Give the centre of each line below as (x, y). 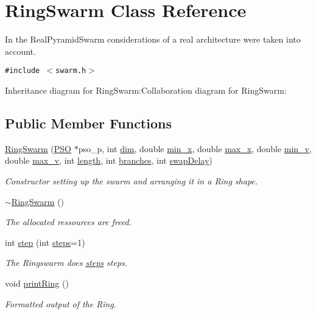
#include (23, 71)
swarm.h (71, 71)
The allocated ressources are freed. (68, 222)
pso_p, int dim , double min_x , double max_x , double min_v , (195, 148)
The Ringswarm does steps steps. (66, 263)
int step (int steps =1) (45, 242)
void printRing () (37, 283)
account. (20, 51)
